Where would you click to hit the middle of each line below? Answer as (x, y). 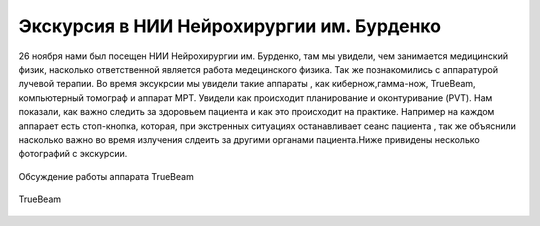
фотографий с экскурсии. (73, 154)
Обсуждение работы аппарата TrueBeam (106, 176)
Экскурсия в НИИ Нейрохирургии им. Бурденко (230, 26)
